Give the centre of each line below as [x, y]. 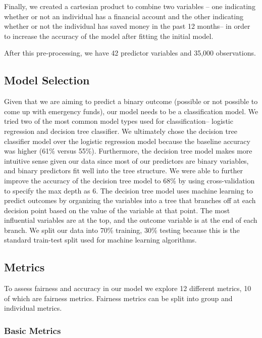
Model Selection [47, 80]
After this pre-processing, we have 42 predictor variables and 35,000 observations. [130, 53]
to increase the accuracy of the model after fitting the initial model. [109, 36]
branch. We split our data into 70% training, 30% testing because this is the [122, 230]
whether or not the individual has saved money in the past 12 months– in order [127, 26]
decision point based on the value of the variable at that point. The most [117, 210]
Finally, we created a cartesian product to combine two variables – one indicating [130, 6]
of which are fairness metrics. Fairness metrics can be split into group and [118, 298]
